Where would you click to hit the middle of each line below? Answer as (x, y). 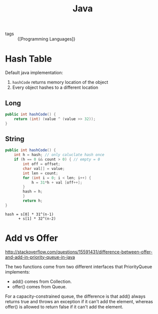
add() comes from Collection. (42, 281)
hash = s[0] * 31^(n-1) (30, 214)
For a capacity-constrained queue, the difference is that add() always (75, 296)
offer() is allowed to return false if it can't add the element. (64, 307)
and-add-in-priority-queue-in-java (40, 257)
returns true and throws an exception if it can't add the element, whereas (79, 301)
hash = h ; (33, 192)
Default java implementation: (34, 73)
